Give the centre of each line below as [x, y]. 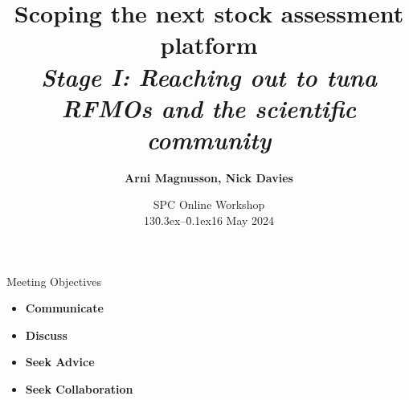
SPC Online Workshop [209, 204]
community [209, 139]
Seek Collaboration [79, 389]
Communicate [64, 308]
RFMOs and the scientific [209, 108]
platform [209, 45]
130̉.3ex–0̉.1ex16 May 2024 [209, 220]
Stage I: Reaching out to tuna [209, 76]
